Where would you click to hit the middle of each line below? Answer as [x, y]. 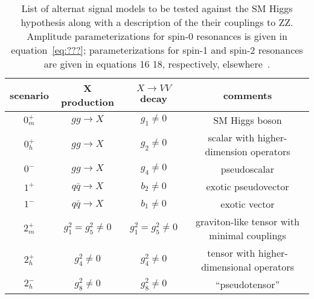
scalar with [231, 137]
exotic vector [248, 204]
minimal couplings [248, 235]
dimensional [226, 267]
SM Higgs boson [248, 120]
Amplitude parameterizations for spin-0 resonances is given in [157, 36]
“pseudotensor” [247, 284]
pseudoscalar [248, 169]
